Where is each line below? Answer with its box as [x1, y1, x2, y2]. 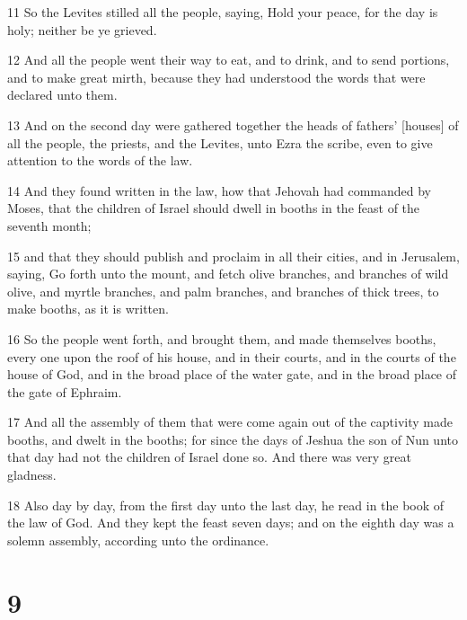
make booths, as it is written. [7, 299, 169, 318]
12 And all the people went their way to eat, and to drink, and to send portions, [7, 50, 450, 69]
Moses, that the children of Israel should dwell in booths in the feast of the [7, 199, 420, 217]
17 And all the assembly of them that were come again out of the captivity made [7, 412, 453, 431]
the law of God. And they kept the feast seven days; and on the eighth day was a [7, 513, 454, 532]
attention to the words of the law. [7, 151, 193, 170]
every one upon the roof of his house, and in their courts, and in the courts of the [7, 347, 456, 366]
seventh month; [7, 216, 92, 235]
